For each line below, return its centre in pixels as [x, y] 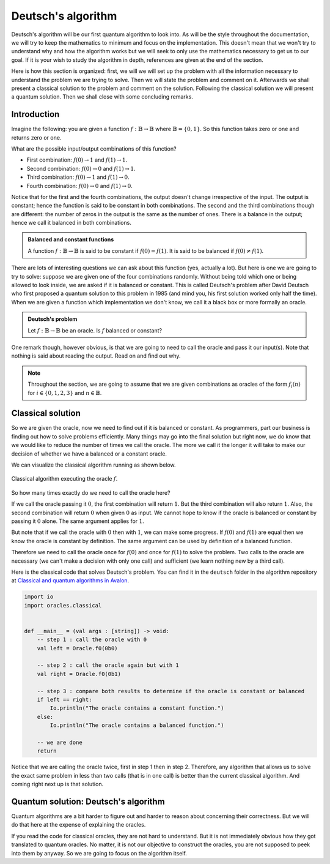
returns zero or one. [36, 137]
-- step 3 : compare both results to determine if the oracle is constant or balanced [171, 691]
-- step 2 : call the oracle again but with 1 [108, 665]
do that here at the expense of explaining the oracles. [79, 825]
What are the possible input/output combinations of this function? [94, 148]
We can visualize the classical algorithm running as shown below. [94, 465]
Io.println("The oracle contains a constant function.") [137, 708]
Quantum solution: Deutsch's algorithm [88, 801]
